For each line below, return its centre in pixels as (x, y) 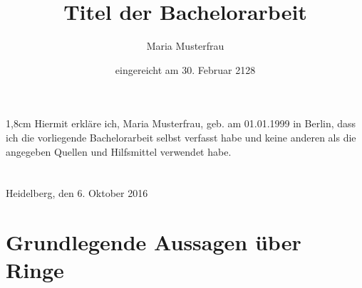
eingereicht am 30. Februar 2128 (185, 69)
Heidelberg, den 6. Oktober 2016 (77, 193)
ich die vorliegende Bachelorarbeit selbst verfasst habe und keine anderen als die (181, 137)
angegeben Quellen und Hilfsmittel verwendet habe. (119, 151)
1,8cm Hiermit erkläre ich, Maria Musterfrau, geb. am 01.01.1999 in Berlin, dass (181, 123)
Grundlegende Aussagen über (154, 242)
